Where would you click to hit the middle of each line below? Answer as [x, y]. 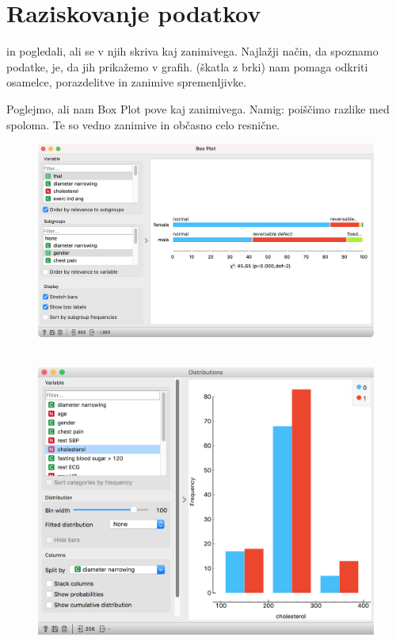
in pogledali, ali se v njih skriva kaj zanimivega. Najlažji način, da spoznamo [192, 51]
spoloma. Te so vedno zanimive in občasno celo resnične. [143, 124]
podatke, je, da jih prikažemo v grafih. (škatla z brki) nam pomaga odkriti [187, 66]
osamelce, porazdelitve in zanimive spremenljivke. [127, 82]
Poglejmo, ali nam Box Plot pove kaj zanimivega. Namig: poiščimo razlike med [198, 108]
